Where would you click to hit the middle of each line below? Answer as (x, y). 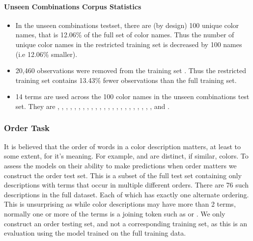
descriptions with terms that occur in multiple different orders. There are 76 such (126, 185)
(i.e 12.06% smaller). (46, 54)
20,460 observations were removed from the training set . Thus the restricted (131, 70)
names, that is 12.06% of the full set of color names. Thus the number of (125, 35)
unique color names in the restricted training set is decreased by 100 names (129, 44)
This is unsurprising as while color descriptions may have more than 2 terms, (120, 204)
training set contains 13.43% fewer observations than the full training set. (126, 80)
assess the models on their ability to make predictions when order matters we (120, 165)
